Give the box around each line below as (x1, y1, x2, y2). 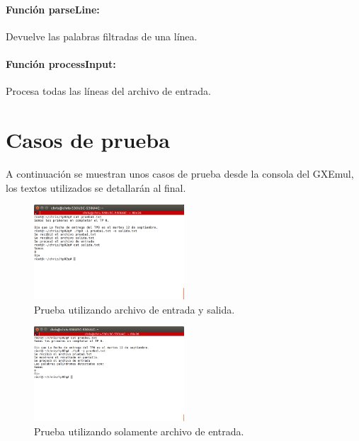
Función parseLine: (6, 1, 100, 16)
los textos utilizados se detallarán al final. (6, 180, 186, 195)
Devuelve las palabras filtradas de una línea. (6, 28, 198, 43)
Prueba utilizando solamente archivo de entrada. (34, 423, 244, 438)
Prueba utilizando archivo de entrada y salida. (34, 302, 235, 316)
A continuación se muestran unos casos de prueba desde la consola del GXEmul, (6, 166, 354, 181)
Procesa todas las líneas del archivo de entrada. (6, 84, 211, 98)
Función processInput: (6, 56, 116, 71)
